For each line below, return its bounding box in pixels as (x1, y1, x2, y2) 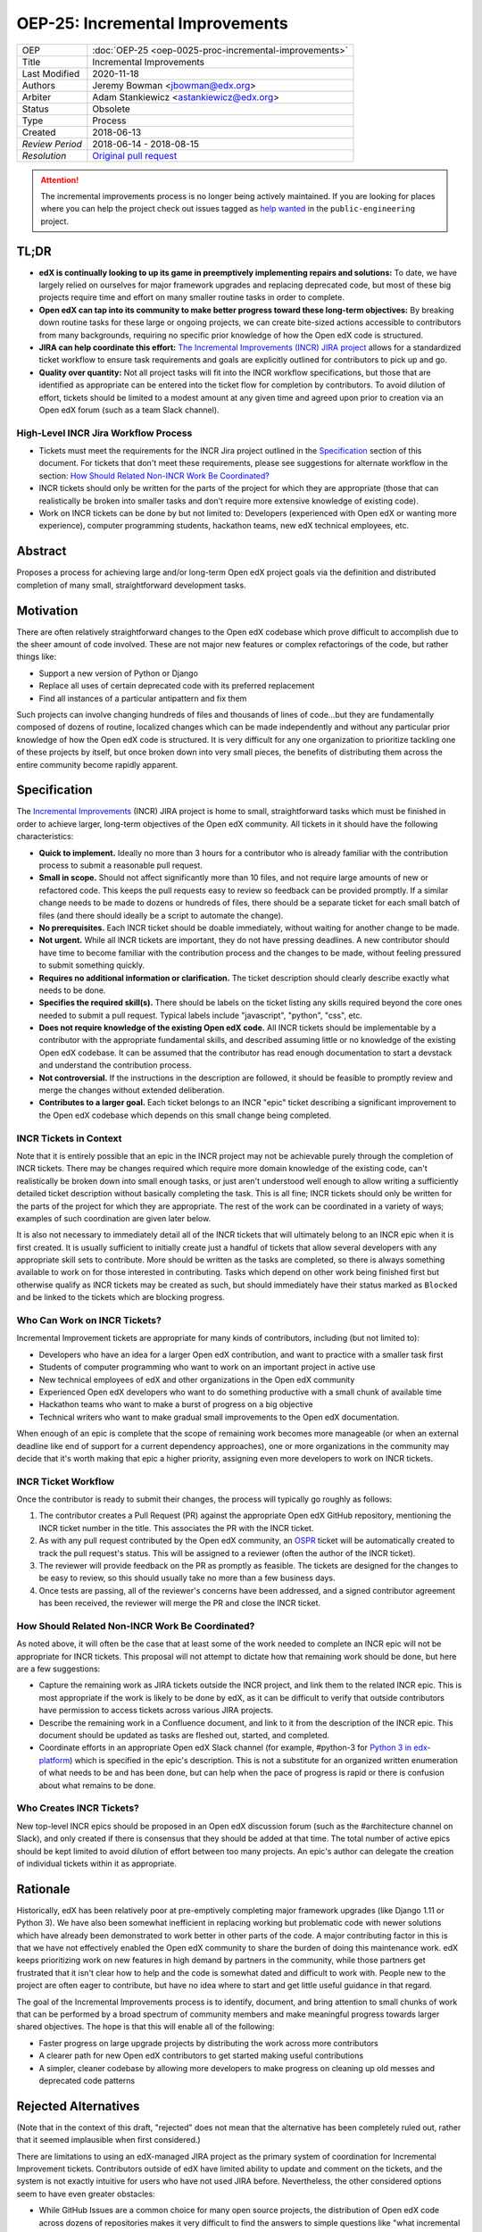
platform (38, 1754, 71, 1765)
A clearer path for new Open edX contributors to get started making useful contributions (38, 2050, 364, 2061)
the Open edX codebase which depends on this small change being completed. (38, 1110, 332, 1120)
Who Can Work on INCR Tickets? (16, 1314, 162, 1326)
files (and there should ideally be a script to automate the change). (38, 910, 284, 920)
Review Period (21, 137, 82, 150)
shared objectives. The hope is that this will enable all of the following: (16, 2021, 275, 2032)
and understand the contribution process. (38, 1060, 192, 1070)
